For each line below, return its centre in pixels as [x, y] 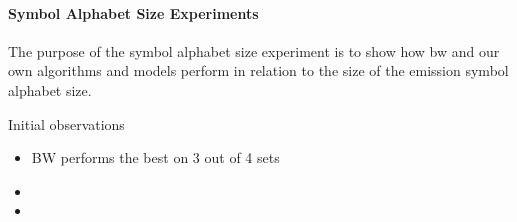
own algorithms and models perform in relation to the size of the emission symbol [258, 70]
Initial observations [66, 123]
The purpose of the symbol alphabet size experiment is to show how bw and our [254, 50]
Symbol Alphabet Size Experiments [133, 12]
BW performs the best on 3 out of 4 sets [155, 157]
